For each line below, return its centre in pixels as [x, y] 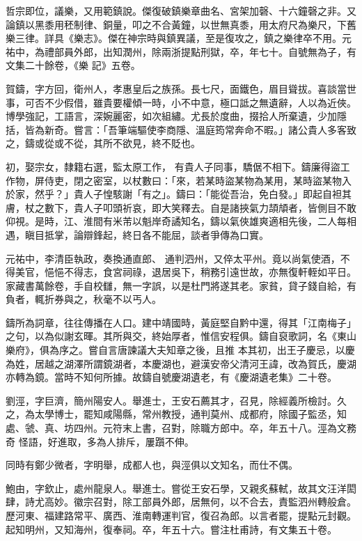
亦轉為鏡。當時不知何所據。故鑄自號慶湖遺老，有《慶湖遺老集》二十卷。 [171, 377]
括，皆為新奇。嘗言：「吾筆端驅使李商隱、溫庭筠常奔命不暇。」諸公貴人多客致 [181, 129]
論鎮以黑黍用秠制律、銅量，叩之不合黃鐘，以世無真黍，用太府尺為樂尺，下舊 [181, 24]
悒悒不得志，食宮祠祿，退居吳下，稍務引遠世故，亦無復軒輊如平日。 [200, 272]
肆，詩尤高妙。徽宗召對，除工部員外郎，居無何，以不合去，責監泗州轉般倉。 [181, 502]
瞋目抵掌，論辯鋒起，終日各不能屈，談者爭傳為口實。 [147, 234]
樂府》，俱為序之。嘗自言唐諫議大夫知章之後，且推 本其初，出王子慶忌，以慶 [180, 350]
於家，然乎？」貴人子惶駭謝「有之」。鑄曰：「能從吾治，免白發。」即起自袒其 [179, 194]
